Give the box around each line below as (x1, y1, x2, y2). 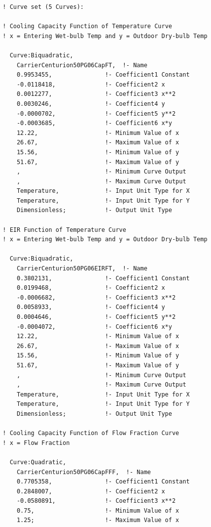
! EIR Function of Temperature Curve (2, 226, 126, 233)
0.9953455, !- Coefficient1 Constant (16, 71, 190, 79)
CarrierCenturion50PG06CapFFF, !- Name (16, 468, 151, 476)
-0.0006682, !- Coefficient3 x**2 (16, 294, 176, 301)
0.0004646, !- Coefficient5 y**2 (16, 313, 176, 320)
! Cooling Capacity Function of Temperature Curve (2, 23, 172, 30)
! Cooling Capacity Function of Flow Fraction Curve (2, 430, 179, 437)
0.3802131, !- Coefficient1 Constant (16, 274, 190, 282)
